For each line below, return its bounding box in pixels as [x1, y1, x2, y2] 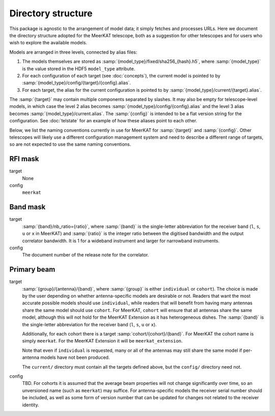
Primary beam [9, 265, 56, 274]
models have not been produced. [40, 354, 110, 360]
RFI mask [9, 154, 39, 163]
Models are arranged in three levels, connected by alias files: [9, 49, 137, 55]
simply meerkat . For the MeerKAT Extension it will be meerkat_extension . [22, 338, 183, 344]
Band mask [9, 203, 46, 212]
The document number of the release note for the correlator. [22, 252, 149, 258]
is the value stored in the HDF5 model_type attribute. [22, 65, 135, 71]
